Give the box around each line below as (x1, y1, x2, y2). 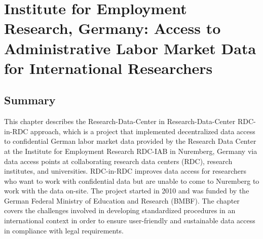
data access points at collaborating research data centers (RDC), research (4, 155, 233, 166)
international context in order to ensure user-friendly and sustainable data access (4, 215, 255, 226)
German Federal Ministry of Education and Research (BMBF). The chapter (4, 195, 240, 206)
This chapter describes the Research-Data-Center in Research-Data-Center (4, 116, 236, 127)
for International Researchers (4, 57, 213, 78)
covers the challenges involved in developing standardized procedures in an (4, 205, 236, 216)
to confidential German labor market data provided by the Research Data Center (4, 136, 256, 146)
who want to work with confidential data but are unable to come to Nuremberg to (4, 175, 259, 186)
